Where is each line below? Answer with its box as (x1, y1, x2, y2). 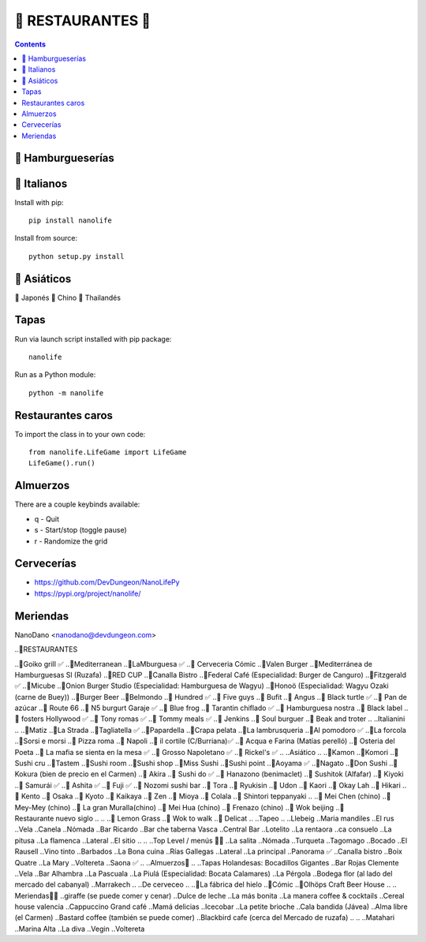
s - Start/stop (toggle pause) (34, 525, 128, 535)
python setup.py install (28, 252, 125, 260)
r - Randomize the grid (34, 536, 108, 546)
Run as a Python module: (14, 370, 96, 379)
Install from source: (14, 234, 78, 243)
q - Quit (34, 514, 59, 524)
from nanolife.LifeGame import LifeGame (28, 448, 187, 457)
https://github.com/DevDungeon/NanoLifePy (34, 578, 181, 587)
